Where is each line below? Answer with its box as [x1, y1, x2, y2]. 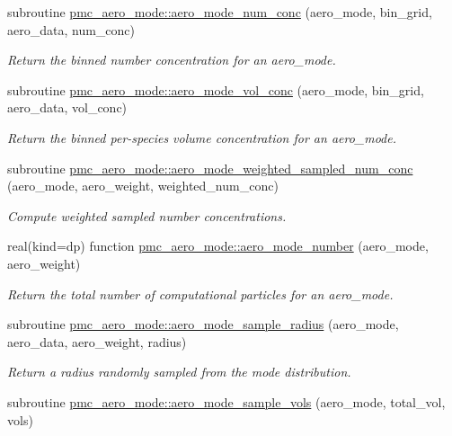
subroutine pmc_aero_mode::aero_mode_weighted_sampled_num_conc [7, 158, 413, 177]
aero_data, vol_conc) [7, 98, 128, 117]
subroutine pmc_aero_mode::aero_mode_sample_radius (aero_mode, [7, 315, 399, 334]
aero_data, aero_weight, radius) [7, 332, 187, 351]
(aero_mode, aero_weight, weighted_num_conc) [7, 176, 279, 195]
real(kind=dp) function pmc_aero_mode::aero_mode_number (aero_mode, [7, 236, 429, 255]
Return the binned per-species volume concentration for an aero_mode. [7, 128, 397, 147]
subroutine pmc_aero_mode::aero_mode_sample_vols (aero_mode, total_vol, [7, 392, 446, 411]
